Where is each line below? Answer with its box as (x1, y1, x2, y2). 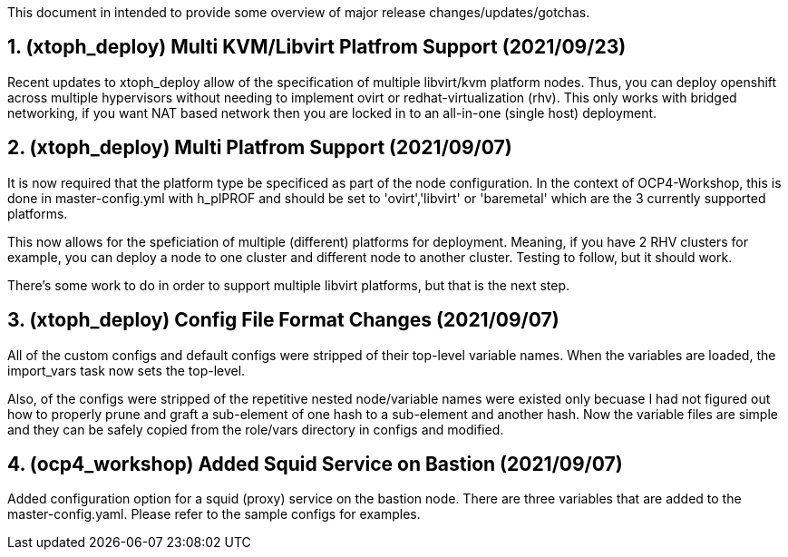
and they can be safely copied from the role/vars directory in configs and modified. (7, 421, 504, 437)
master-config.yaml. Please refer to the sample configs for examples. (7, 506, 421, 523)
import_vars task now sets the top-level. (7, 362, 246, 378)
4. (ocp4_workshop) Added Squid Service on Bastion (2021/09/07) (7, 452, 623, 475)
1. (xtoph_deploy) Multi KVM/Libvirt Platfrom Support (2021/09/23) (7, 35, 627, 59)
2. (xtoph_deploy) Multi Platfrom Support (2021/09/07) (7, 136, 512, 160)
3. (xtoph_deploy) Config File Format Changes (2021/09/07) (7, 308, 559, 332)
